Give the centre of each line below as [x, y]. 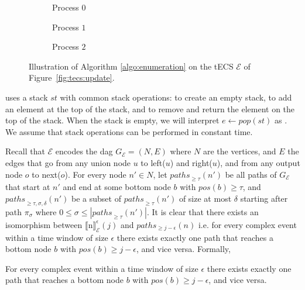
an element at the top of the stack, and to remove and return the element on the [150, 108]
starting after [264, 198]
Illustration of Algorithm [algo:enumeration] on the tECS [131, 66]
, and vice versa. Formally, [183, 249]
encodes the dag [84, 151]
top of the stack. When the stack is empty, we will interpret [112, 120]
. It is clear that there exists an [203, 211]
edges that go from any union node [68, 162]
